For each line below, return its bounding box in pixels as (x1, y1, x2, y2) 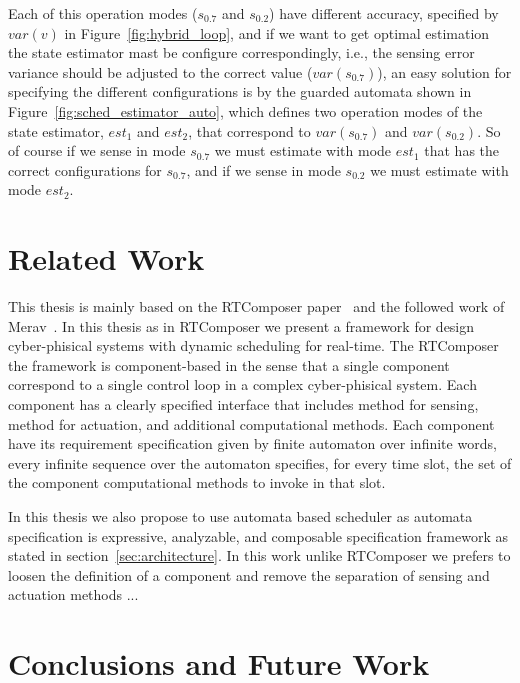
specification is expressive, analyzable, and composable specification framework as (8, 525, 508, 546)
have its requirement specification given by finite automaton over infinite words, (8, 433, 497, 454)
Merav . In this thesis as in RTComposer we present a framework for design (8, 315, 475, 336)
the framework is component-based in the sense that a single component (8, 354, 450, 375)
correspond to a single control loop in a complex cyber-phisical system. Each (8, 374, 477, 395)
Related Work (8, 238, 205, 279)
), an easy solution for (377, 61, 512, 82)
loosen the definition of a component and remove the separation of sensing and (8, 564, 490, 585)
